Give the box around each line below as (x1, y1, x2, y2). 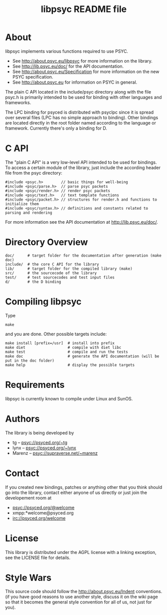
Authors (5, 413, 40, 424)
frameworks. (5, 99, 31, 106)
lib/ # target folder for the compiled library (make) (5, 266, 133, 271)
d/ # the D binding (5, 279, 61, 284)
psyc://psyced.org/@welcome (12, 504, 75, 510)
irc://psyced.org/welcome (12, 515, 66, 521)
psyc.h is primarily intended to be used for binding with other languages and (5, 94, 162, 100)
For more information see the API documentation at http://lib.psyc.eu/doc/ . (5, 219, 159, 225)
